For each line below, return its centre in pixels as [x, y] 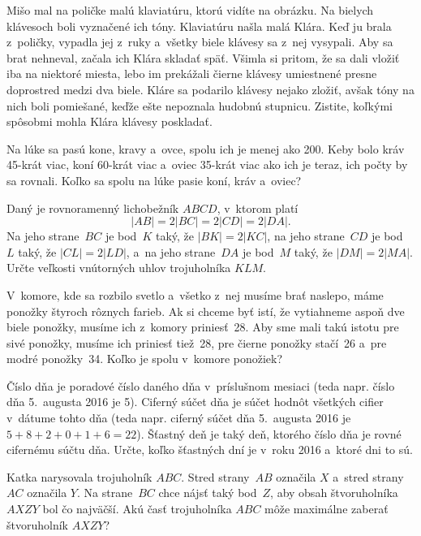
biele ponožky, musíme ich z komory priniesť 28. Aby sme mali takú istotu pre [203, 327]
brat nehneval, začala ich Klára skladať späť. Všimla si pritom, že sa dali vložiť [203, 57]
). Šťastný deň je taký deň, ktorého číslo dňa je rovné [269, 433]
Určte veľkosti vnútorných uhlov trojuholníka [119, 268]
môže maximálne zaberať [326, 509]
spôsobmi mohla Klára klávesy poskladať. [110, 121]
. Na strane [105, 493]
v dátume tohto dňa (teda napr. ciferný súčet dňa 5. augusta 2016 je [179, 418]
